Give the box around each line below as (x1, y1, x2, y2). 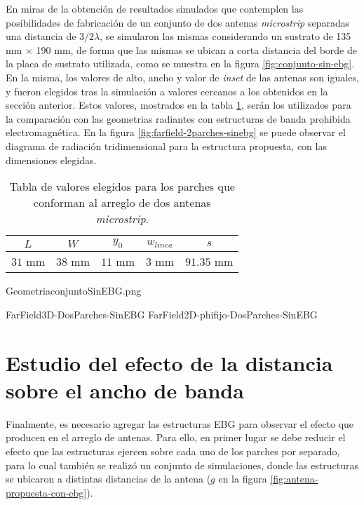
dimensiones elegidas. (6, 152, 97, 167)
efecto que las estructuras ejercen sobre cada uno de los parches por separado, (6, 444, 340, 458)
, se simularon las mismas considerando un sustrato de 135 (100, 29, 351, 43)
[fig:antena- (270, 471, 318, 486)
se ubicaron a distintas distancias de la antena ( (6, 471, 211, 486)
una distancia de (6, 29, 76, 43)
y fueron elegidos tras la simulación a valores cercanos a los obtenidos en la (6, 83, 328, 98)
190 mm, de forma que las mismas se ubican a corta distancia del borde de (36, 42, 357, 57)
